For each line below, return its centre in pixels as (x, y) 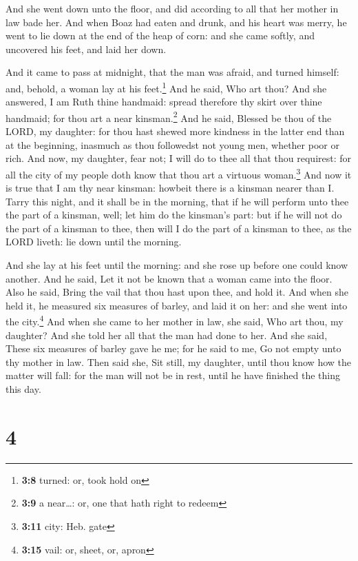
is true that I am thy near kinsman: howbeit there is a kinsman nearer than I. (170, 188)
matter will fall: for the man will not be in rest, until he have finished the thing (173, 375)
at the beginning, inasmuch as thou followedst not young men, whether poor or (172, 144)
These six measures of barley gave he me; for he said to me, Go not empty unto (173, 348)
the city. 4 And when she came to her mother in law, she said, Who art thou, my (175, 320)
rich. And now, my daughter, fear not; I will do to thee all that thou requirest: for (179, 158)
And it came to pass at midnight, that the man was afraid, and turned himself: (172, 72)
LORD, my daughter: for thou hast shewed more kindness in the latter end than (175, 131)
